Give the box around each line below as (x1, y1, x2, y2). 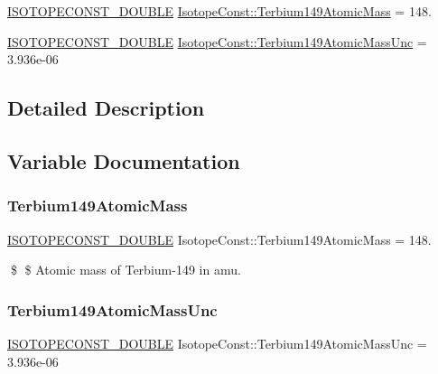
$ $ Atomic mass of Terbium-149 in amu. (10, 260, 241, 279)
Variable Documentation (7, 146, 240, 174)
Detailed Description (7, 94, 205, 122)
